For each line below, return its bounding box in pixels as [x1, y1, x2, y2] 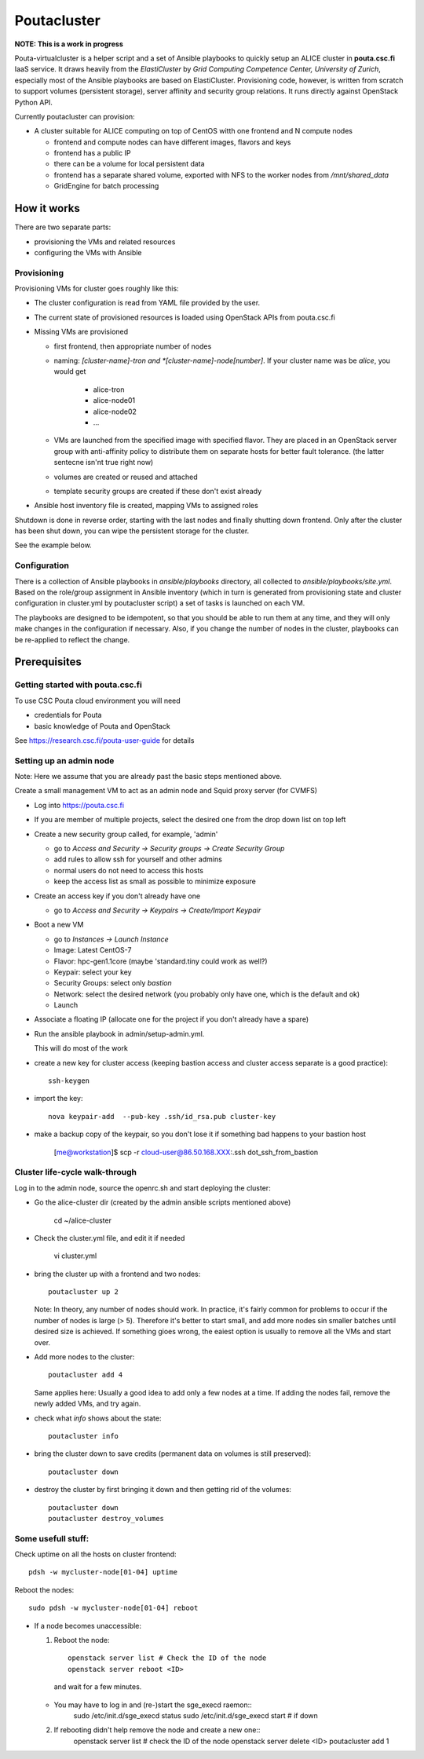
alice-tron [93, 385, 125, 394]
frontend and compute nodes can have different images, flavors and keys [53, 137, 291, 147]
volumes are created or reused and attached [53, 472, 198, 481]
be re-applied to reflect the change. [14, 634, 130, 644]
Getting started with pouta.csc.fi [14, 679, 143, 690]
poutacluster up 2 [48, 1288, 119, 1296]
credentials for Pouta [34, 711, 102, 720]
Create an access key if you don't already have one [34, 891, 200, 901]
